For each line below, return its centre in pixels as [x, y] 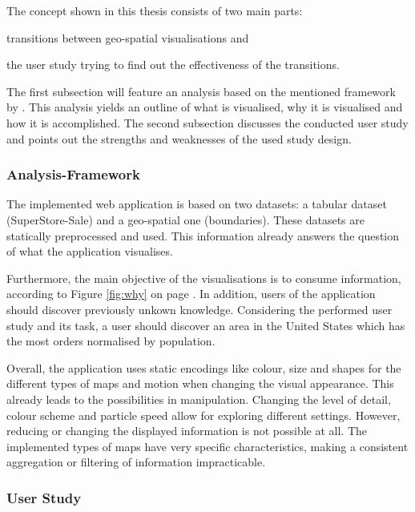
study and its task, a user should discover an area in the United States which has [206, 325]
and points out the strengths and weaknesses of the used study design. [179, 138]
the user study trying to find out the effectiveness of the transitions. [173, 65]
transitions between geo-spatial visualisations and [128, 37]
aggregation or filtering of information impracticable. [136, 462]
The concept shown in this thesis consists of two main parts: [155, 10]
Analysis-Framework [73, 174]
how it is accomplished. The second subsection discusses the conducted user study [207, 122]
